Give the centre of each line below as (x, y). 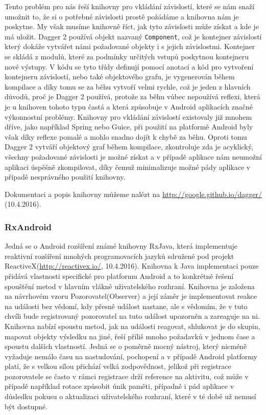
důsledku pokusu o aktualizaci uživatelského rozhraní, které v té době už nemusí (130, 396)
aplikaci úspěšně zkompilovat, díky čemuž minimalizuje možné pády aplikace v (128, 167)
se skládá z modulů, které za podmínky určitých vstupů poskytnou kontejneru (127, 57)
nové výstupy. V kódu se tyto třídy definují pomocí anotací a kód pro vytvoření (129, 66)
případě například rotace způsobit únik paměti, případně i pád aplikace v (119, 386)
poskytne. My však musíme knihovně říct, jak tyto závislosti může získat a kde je (132, 26)
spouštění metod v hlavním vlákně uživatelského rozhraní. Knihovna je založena (130, 286)
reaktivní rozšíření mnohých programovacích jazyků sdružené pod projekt (119, 256)
